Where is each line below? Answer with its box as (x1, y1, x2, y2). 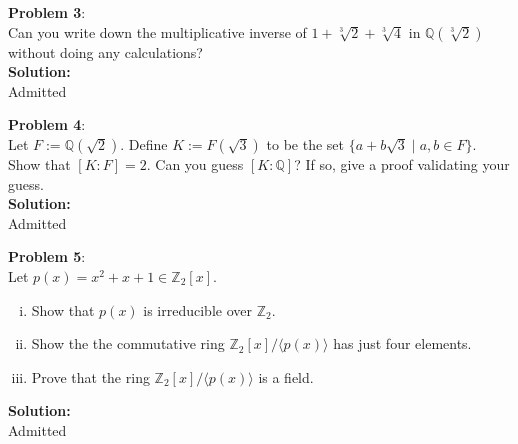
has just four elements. (333, 333, 472, 354)
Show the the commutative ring (31, 333, 225, 354)
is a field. (258, 366, 314, 387)
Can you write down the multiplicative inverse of (8, 21, 307, 42)
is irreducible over (143, 299, 252, 320)
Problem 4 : (8, 114, 86, 135)
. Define (120, 133, 168, 154)
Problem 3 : (8, 2, 86, 22)
